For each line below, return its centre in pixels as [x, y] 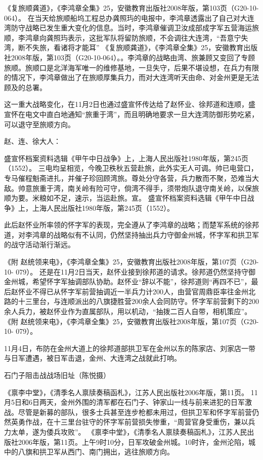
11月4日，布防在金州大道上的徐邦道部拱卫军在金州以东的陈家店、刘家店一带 [130, 348]
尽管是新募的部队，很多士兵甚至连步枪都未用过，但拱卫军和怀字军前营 [135, 412]
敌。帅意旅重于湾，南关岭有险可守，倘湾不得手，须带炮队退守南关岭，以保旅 [131, 188]
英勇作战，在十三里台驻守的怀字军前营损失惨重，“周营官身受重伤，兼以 [129, 422]
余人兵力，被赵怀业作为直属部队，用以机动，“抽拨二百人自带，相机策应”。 [128, 311]
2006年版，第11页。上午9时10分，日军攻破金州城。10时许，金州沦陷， [133, 442]
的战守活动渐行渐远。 [39, 244]
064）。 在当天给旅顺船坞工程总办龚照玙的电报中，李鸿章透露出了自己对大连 [129, 17]
